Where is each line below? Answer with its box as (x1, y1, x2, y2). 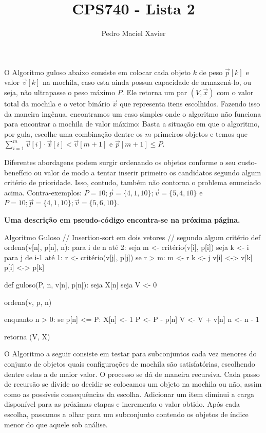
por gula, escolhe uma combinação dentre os (4, 128, 143, 139)
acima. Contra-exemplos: (4, 187, 82, 197)
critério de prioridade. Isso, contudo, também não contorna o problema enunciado (4, 177, 261, 188)
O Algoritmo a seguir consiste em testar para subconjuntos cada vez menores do (4, 348, 257, 359)
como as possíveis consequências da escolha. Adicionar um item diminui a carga (4, 388, 255, 399)
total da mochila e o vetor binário (4, 98, 110, 109)
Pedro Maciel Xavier (101, 28, 166, 39)
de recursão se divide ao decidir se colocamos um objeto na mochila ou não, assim (4, 378, 262, 389)
